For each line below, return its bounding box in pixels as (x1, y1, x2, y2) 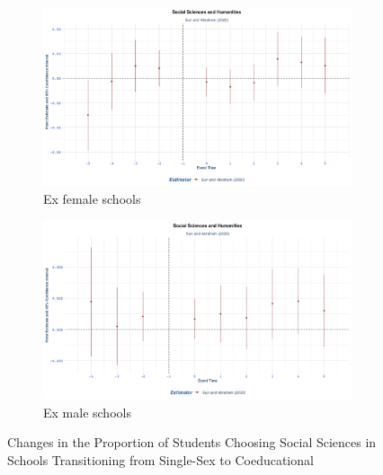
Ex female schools (43, 189, 141, 208)
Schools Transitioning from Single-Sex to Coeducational (7, 451, 314, 470)
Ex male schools (43, 402, 131, 421)
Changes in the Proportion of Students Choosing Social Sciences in (7, 433, 377, 452)
